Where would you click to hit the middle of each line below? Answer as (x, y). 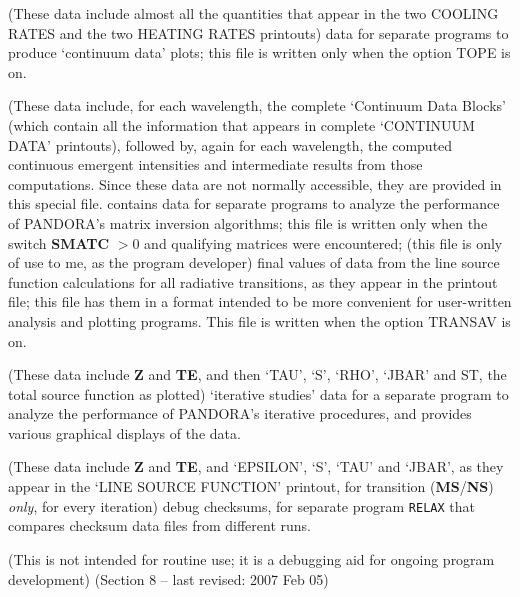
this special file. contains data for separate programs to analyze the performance (254, 203)
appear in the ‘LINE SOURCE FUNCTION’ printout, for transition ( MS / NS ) (251, 486)
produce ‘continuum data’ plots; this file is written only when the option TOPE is (259, 52)
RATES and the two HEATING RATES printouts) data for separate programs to (258, 32)
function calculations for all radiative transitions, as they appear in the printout (253, 281)
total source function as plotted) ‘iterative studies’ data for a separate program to (258, 393)
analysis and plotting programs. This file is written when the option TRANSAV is (259, 320)
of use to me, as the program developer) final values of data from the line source (254, 262)
